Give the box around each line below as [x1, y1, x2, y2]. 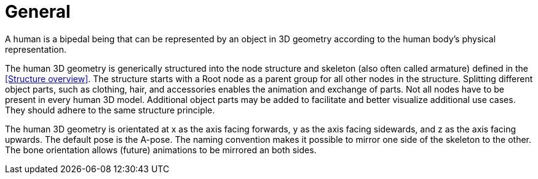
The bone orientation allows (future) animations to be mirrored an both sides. [5, 144, 317, 155]
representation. [5, 44, 66, 55]
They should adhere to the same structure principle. [5, 104, 215, 115]
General [5, 1, 71, 22]
